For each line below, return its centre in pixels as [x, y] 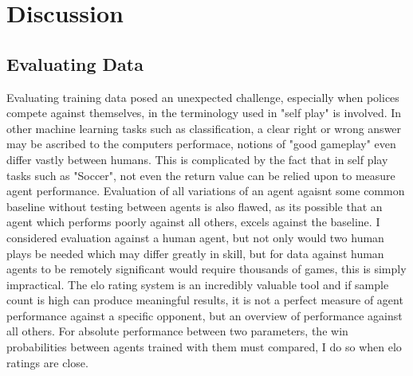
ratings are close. [47, 362]
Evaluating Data [75, 63]
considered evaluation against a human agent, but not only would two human [195, 237]
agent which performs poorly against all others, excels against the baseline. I [193, 222]
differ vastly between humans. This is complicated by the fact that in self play [197, 159]
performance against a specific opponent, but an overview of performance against [205, 315]
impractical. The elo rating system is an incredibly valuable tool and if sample [198, 284]
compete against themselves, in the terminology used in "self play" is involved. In [204, 113]
